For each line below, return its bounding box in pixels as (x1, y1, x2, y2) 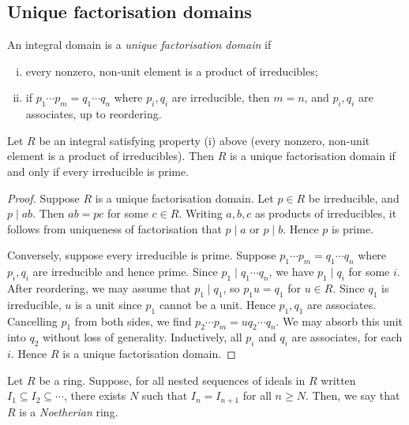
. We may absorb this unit (276, 312, 403, 329)
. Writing (178, 205, 223, 222)
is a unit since (74, 296, 142, 312)
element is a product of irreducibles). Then (7, 147, 214, 164)
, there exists (63, 387, 126, 404)
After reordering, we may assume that (7, 279, 191, 296)
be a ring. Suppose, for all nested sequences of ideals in (39, 371, 306, 388)
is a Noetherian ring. (19, 403, 118, 419)
